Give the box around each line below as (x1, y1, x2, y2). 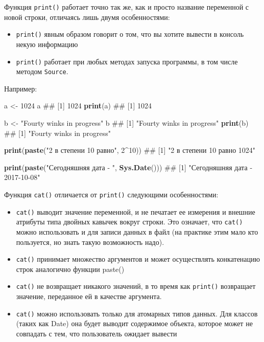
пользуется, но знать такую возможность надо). (16, 236, 164, 247)
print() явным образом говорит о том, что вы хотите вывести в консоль (16, 29, 244, 39)
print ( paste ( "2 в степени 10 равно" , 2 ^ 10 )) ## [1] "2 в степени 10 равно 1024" (4, 145, 256, 155)
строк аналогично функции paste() (16, 263, 125, 274)
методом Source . (16, 66, 68, 77)
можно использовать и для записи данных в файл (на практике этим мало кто (16, 226, 258, 237)
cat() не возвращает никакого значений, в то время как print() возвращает (16, 281, 256, 291)
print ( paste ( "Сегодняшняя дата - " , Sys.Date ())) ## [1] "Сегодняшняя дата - (4, 162, 253, 172)
